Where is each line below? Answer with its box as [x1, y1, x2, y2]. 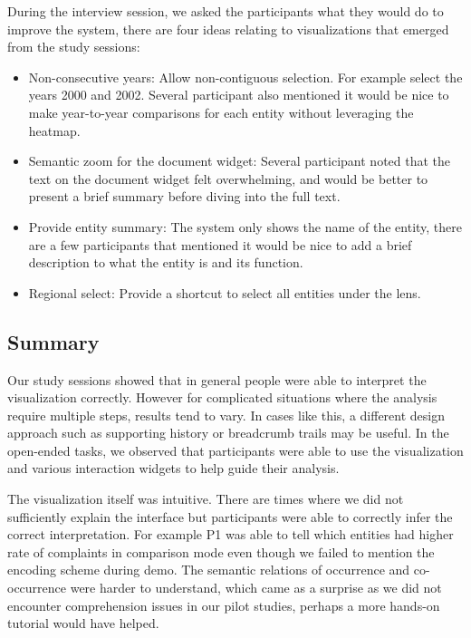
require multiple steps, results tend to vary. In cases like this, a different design [7, 405, 445, 424]
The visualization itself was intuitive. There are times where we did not [7, 489, 404, 508]
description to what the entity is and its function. [28, 253, 303, 272]
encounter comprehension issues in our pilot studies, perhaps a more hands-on [7, 595, 440, 614]
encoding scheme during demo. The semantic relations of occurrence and [7, 560, 410, 579]
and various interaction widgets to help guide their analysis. [7, 459, 340, 478]
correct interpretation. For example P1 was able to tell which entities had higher [7, 525, 454, 544]
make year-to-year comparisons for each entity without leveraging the [28, 102, 414, 121]
